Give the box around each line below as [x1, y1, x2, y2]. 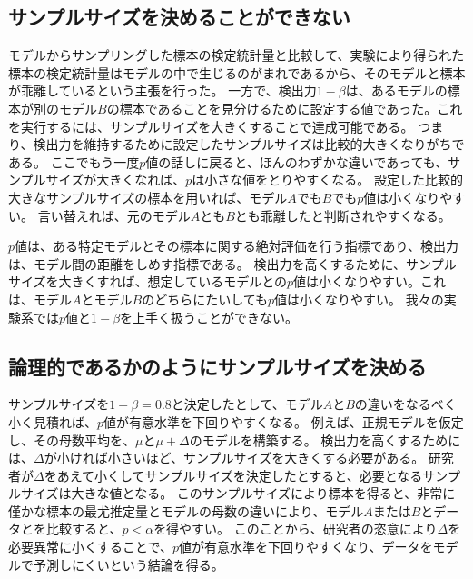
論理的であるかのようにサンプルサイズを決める [8, 352, 427, 380]
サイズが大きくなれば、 [45, 170, 186, 189]
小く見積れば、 [8, 412, 97, 431]
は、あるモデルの [345, 81, 448, 100]
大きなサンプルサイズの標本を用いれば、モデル [8, 187, 288, 206]
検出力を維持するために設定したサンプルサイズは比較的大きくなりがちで [33, 135, 465, 154]
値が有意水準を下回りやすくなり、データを [179, 537, 433, 556]
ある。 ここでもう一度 [8, 152, 140, 171]
